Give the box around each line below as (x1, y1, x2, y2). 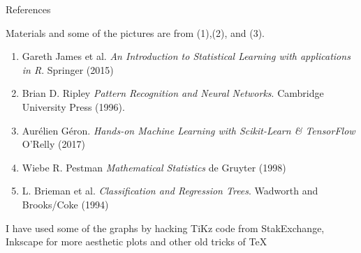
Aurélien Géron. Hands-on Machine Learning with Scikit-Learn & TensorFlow (22, 123, 355, 137)
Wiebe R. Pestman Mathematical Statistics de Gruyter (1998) (22, 160, 286, 174)
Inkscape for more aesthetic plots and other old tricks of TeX (6, 234, 267, 249)
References (6, 2, 51, 16)
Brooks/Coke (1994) (22, 197, 109, 211)
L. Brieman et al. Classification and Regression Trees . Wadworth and (22, 183, 318, 198)
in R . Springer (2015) (22, 62, 114, 77)
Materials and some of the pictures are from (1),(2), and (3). (6, 25, 265, 40)
